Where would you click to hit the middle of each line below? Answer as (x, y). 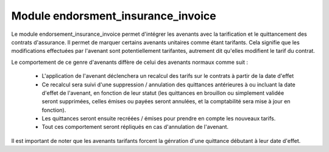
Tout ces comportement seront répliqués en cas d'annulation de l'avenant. (135, 127)
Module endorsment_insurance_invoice (114, 16)
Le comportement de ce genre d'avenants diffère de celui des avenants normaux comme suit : (130, 62)
